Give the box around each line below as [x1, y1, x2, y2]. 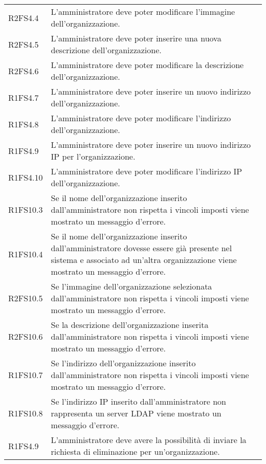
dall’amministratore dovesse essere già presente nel [51, 242, 232, 254]
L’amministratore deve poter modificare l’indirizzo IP [51, 165, 242, 177]
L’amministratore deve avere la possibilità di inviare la [51, 434, 247, 446]
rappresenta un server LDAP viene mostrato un [51, 407, 221, 419]
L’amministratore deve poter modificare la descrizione [51, 59, 244, 71]
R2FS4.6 [8, 64, 39, 77]
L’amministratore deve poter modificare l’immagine [51, 6, 235, 17]
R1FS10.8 [8, 407, 43, 419]
